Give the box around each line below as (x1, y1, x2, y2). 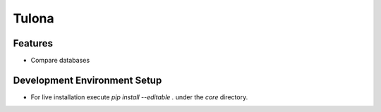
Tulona (13, 11, 54, 26)
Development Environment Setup (13, 74, 162, 86)
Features (13, 37, 53, 49)
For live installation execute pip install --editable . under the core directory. (30, 92, 248, 101)
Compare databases (30, 56, 90, 65)
